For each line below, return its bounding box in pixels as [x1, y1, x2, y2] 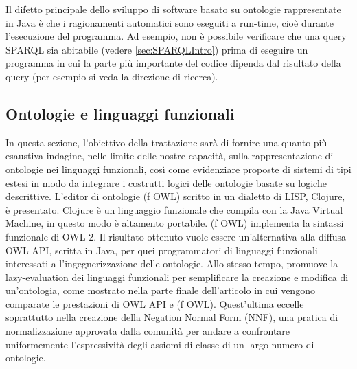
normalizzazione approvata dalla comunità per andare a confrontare [5, 324, 290, 338]
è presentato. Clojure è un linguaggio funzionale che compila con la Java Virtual [5, 202, 343, 216]
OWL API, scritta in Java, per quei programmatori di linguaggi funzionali [5, 243, 318, 257]
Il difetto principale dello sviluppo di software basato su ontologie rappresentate [5, 2, 341, 16]
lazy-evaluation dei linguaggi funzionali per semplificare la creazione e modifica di [5, 269, 349, 284]
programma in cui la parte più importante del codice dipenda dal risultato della [5, 56, 341, 70]
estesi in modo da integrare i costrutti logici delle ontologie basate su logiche [5, 175, 327, 190]
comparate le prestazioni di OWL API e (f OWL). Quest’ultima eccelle [5, 296, 304, 311]
